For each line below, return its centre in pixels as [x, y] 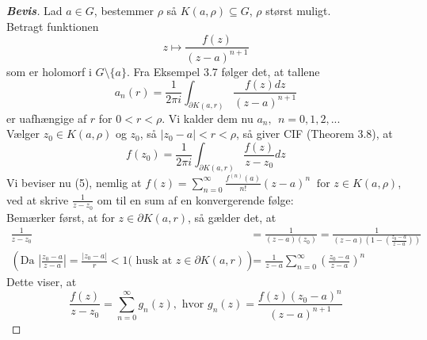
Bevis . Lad [34, 10]
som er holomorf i [49, 71]
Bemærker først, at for [61, 217]
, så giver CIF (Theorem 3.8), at [314, 134]
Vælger [23, 134]
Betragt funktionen [53, 26]
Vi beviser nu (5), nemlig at [74, 182]
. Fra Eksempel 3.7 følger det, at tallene [223, 71]
